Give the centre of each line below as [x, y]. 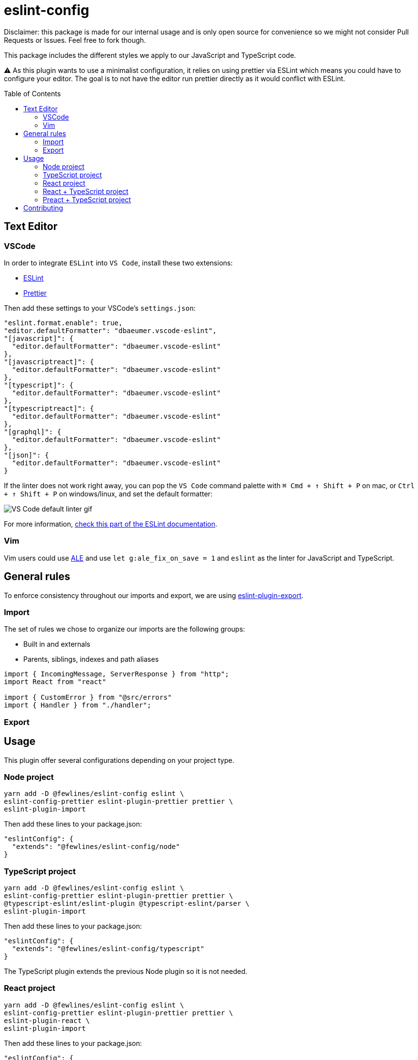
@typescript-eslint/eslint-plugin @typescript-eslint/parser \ [127, 904]
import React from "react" [55, 682]
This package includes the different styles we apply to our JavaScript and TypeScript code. [150, 55]
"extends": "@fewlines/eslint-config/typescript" [108, 949]
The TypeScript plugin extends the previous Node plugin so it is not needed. [126, 972]
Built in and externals [57, 644]
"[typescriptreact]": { [49, 408]
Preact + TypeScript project [87, 199]
